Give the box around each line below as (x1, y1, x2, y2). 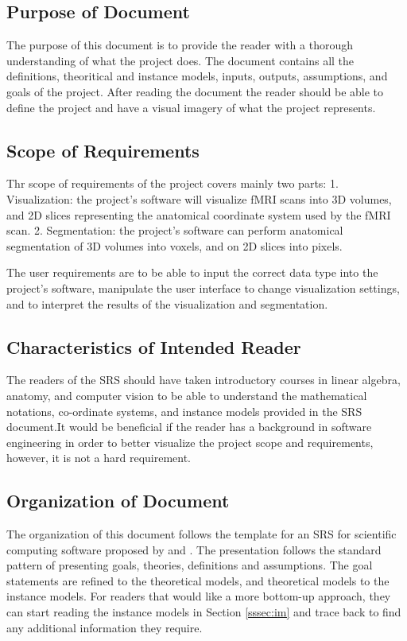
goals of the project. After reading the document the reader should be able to (6, 83, 384, 99)
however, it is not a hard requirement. (6, 449, 192, 466)
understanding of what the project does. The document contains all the (6, 52, 355, 68)
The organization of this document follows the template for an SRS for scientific (6, 526, 397, 542)
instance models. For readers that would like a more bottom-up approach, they (6, 588, 391, 604)
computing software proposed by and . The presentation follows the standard (6, 541, 382, 557)
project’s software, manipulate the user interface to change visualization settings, (6, 279, 400, 296)
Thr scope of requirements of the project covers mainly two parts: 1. (6, 175, 339, 192)
